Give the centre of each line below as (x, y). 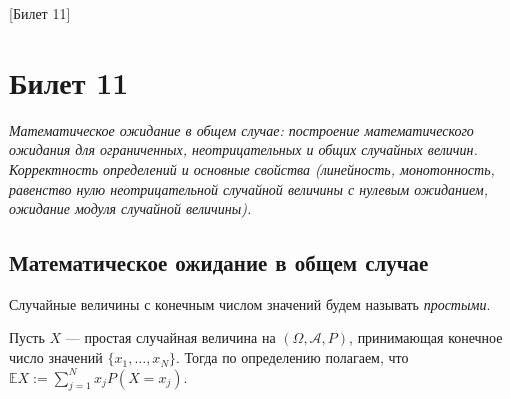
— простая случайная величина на (170, 337)
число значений (56, 357)
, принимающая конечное (426, 337)
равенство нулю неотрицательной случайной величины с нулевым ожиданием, (249, 188)
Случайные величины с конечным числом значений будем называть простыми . (250, 303)
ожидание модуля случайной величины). (130, 208)
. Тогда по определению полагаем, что (292, 357)
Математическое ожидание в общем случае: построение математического (241, 129)
